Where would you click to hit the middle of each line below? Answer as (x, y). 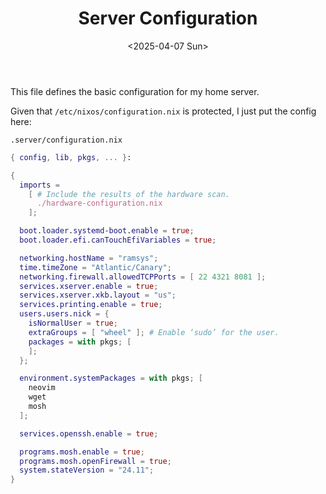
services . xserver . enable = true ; (89, 286)
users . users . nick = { (64, 314)
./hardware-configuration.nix (99, 203)
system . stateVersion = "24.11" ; (87, 470)
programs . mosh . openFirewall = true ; (95, 461)
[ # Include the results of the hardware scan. (129, 194)
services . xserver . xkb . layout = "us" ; (98, 295)
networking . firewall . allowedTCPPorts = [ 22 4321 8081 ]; (143, 277)
